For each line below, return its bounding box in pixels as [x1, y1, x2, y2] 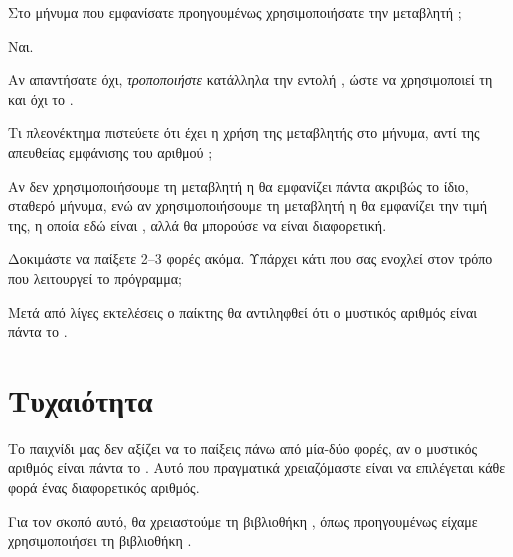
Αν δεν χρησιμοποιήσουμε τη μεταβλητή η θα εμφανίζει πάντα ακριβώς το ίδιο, [8, 175, 469, 196]
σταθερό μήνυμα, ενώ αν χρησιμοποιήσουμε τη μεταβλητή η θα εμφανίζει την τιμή [8, 195, 488, 216]
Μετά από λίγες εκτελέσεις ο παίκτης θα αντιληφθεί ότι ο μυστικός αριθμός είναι [8, 301, 478, 322]
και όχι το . [8, 88, 74, 109]
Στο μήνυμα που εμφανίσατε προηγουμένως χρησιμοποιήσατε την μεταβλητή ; [8, 2, 462, 22]
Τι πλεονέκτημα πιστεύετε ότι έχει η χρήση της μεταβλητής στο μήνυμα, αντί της [8, 122, 480, 143]
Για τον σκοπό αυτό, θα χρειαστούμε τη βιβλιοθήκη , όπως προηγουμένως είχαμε [8, 510, 478, 531]
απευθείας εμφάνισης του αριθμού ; [8, 141, 213, 162]
